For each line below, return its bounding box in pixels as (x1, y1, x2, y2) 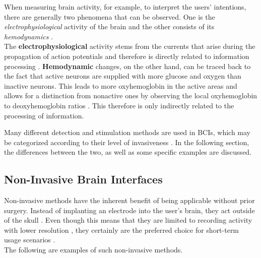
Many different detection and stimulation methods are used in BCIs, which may (4, 127, 251, 138)
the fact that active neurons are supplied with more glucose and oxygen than (4, 71, 241, 81)
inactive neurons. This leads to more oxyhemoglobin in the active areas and (4, 80, 237, 91)
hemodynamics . (4, 31, 53, 41)
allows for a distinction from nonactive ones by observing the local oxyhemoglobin (4, 90, 257, 101)
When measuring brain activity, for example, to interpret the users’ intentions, (4, 2, 246, 12)
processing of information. (4, 110, 84, 120)
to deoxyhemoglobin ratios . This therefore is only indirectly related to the (4, 100, 234, 110)
